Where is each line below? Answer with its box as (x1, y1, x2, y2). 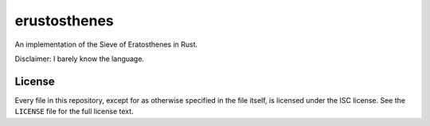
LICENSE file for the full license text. (14, 107, 135, 116)
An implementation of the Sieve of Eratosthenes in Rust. (14, 40, 198, 49)
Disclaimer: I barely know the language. (14, 54, 145, 63)
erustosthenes (14, 12, 115, 29)
